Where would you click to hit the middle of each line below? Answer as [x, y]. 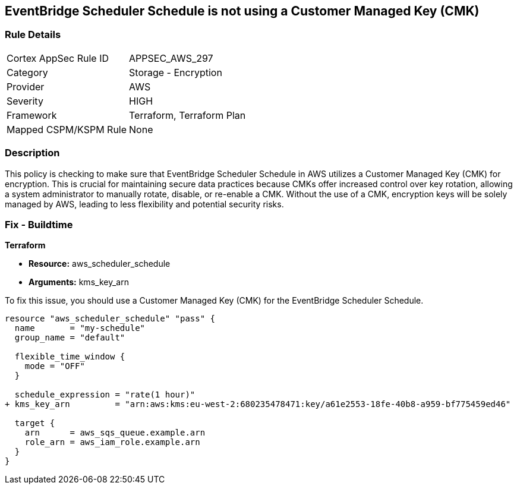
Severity [25, 101]
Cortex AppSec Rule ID [58, 58]
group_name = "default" [70, 338]
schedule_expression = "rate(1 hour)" [105, 395]
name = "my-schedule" [80, 328]
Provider [26, 86]
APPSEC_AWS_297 [171, 58]
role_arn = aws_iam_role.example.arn [112, 442]
